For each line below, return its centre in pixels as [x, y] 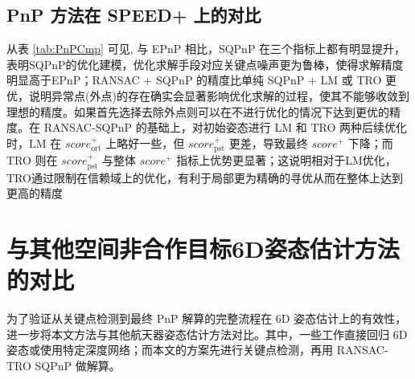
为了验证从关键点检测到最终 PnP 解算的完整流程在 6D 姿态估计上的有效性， [207, 318]
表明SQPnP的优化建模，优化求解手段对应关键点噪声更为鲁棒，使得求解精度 [205, 64]
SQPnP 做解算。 [78, 365]
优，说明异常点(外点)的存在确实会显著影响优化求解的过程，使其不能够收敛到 [208, 95]
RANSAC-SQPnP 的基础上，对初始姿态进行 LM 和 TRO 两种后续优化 [225, 127]
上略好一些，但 [145, 143]
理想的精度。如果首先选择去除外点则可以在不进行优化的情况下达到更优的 [198, 111]
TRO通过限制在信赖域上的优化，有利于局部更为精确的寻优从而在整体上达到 [205, 177]
